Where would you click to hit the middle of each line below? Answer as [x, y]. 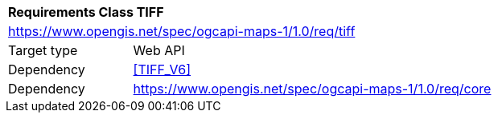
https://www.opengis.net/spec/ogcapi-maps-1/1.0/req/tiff [182, 31]
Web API [159, 50]
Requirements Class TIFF [86, 12]
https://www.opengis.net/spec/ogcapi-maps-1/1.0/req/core [312, 89]
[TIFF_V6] [162, 69]
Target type [43, 50]
